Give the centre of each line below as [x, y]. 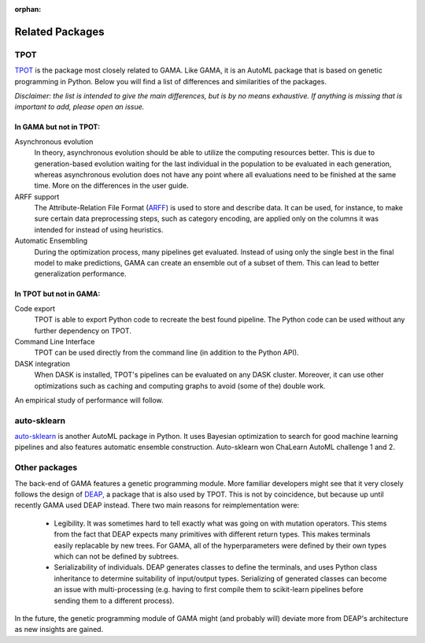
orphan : [28, 9]
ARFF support [37, 196]
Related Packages [59, 32]
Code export [35, 308]
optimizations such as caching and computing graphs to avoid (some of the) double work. [180, 385]
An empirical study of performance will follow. [89, 400]
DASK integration [42, 363]
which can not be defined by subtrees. [116, 556]
